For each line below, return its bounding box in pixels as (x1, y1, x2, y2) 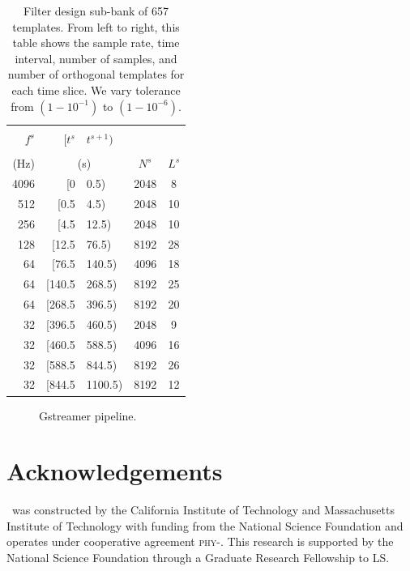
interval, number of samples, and (15, 49, 177, 66)
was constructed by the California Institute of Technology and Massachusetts (11, 501, 395, 518)
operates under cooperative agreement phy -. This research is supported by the (6, 533, 394, 550)
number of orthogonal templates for (7, 66, 185, 83)
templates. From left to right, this (12, 18, 180, 35)
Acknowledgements (6, 454, 223, 488)
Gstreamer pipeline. (39, 407, 137, 424)
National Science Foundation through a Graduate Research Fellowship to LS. (6, 549, 390, 566)
